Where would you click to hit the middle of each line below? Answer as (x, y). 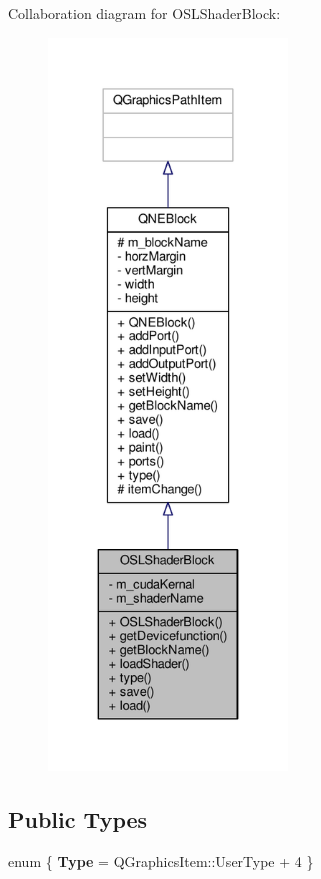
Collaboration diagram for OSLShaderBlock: (144, 13)
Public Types (78, 818)
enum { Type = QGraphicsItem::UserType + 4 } (161, 860)
